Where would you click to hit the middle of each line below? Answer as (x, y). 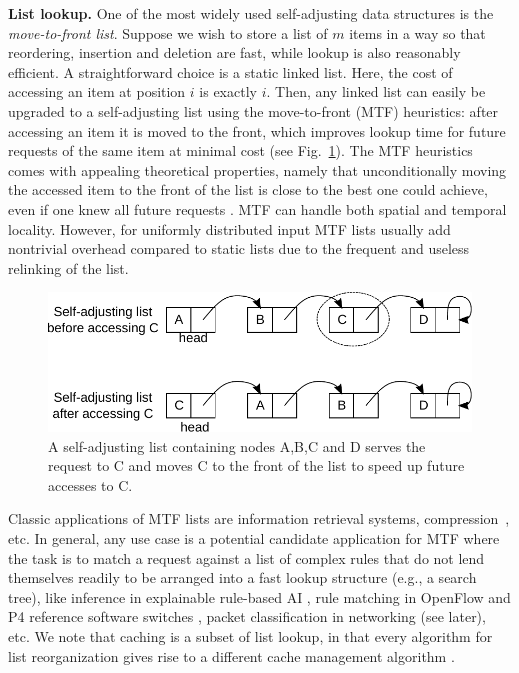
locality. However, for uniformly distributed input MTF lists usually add (229, 228)
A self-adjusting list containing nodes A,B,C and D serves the (237, 445)
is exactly (228, 91)
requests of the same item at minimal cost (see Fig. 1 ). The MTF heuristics (240, 150)
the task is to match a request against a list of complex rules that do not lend (246, 557)
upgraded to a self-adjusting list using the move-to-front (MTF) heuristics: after (253, 110)
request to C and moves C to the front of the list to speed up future (256, 465)
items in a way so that (417, 32)
